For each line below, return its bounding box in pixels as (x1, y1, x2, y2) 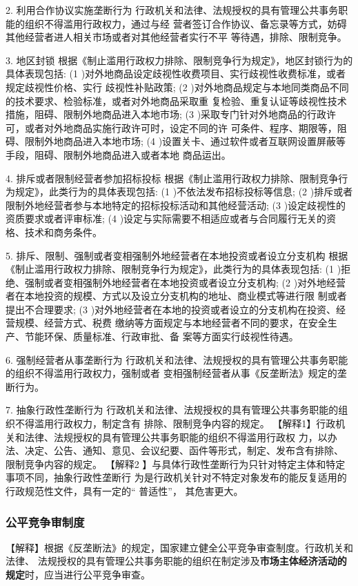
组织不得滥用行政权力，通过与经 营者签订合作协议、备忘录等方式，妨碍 (24, 16, 347, 30)
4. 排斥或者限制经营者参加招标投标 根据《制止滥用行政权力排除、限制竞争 (6, 170, 339, 185)
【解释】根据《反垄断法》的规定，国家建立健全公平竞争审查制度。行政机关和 (6, 540, 353, 554)
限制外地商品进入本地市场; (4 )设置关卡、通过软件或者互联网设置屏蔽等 (24, 134, 346, 148)
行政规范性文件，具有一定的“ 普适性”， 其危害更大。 (6, 484, 243, 498)
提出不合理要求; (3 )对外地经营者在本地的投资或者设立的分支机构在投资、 (6, 302, 337, 316)
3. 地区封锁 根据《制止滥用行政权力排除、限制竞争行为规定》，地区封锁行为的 (6, 52, 353, 67)
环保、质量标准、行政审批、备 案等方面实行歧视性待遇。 (43, 329, 299, 344)
